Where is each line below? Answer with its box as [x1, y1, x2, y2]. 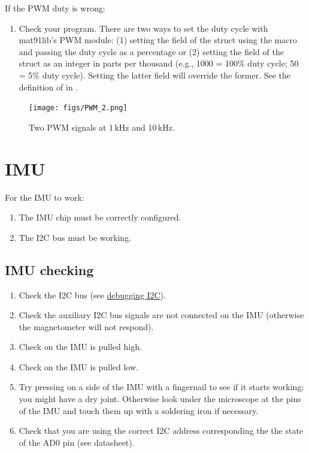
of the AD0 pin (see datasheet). [19, 436, 135, 448]
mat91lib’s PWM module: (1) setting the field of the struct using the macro [19, 34, 297, 46]
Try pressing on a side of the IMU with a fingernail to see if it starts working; [19, 380, 304, 393]
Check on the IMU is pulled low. [19, 360, 138, 373]
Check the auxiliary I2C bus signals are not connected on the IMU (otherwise [19, 309, 304, 321]
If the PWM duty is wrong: [5, 2, 105, 14]
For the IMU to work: [5, 191, 84, 203]
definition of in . [19, 80, 78, 93]
